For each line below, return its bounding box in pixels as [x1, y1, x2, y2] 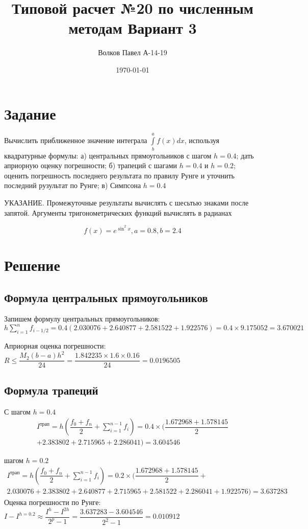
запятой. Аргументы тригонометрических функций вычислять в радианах [4, 207, 232, 218]
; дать [236, 150, 254, 160]
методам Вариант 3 [68, 17, 197, 38]
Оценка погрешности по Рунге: [4, 496, 101, 507]
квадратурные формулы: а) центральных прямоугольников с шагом [4, 150, 212, 160]
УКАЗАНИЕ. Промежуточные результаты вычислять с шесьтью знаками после [4, 197, 249, 208]
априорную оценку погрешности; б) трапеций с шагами [4, 160, 177, 171]
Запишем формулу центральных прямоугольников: [4, 313, 160, 324]
